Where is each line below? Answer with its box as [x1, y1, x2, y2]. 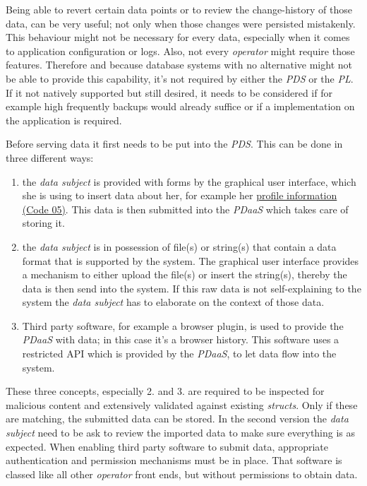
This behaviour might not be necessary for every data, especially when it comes [6, 30, 350, 45]
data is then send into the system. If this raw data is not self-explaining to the [22, 280, 361, 295]
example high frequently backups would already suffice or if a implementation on [6, 99, 355, 114]
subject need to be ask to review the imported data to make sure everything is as [6, 425, 356, 440]
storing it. [22, 215, 65, 230]
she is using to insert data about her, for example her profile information [22, 188, 337, 203]
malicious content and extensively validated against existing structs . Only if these [6, 397, 358, 412]
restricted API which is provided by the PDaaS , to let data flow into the [22, 346, 337, 361]
